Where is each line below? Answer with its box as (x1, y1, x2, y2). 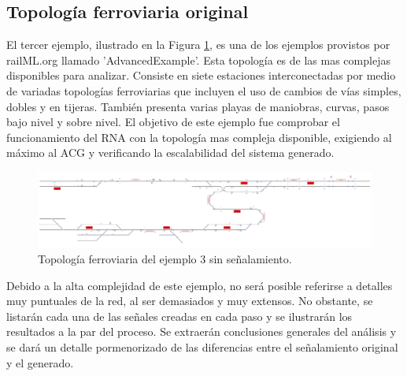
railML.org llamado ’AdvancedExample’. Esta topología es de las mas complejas (6, 51, 390, 68)
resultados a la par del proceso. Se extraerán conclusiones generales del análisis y (6, 323, 397, 340)
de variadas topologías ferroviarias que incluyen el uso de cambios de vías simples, (6, 82, 401, 99)
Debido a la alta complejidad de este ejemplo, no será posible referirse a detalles (6, 277, 393, 293)
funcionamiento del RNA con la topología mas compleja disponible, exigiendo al (6, 128, 392, 145)
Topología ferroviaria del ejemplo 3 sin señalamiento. (38, 251, 292, 267)
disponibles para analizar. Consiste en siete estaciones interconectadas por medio (6, 67, 396, 84)
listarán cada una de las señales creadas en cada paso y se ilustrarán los (6, 307, 353, 324)
